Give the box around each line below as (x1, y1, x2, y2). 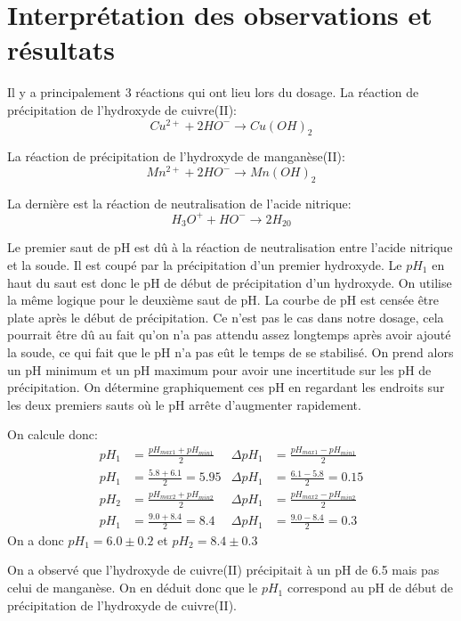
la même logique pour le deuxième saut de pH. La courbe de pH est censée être (7, 290, 440, 309)
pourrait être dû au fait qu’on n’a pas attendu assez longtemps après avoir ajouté (7, 325, 451, 344)
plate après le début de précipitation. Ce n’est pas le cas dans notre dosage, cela (7, 307, 444, 326)
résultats (7, 31, 115, 68)
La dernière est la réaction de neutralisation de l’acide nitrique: (7, 193, 352, 212)
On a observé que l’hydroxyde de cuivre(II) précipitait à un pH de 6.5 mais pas (7, 560, 440, 579)
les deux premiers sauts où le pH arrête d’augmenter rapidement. (7, 395, 361, 413)
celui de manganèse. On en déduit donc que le (7, 578, 258, 597)
